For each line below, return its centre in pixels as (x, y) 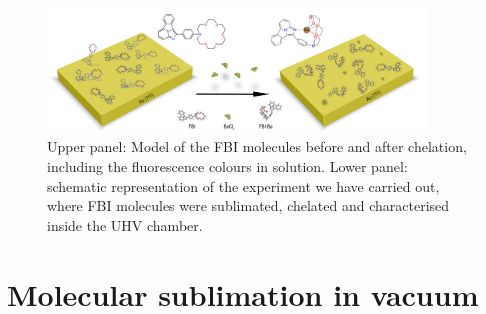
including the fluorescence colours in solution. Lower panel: (227, 166)
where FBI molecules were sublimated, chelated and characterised (248, 205)
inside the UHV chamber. (125, 224)
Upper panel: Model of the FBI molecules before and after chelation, (257, 146)
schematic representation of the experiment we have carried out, (243, 185)
